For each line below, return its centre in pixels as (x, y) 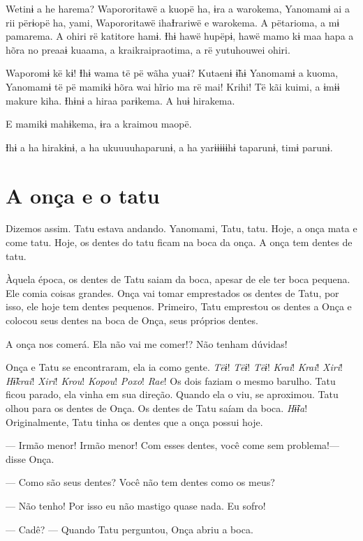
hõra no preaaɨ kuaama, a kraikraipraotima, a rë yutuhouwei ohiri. (148, 49)
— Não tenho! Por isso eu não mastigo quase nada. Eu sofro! (136, 505)
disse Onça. (30, 458)
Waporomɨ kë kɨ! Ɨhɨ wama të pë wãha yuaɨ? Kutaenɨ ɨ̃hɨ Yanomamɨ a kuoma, (172, 73)
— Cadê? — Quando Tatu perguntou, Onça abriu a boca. (129, 529)
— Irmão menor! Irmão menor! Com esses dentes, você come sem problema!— (173, 445)
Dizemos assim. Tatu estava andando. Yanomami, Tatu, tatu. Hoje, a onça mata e (181, 228)
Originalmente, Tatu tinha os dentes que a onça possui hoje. (134, 421)
